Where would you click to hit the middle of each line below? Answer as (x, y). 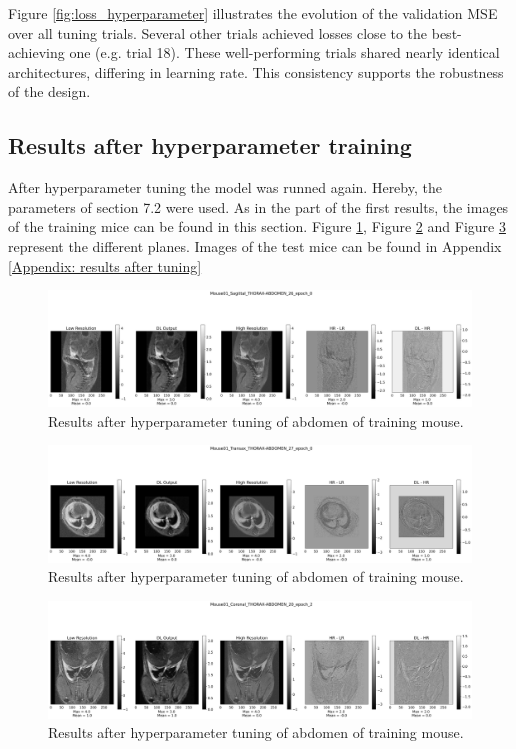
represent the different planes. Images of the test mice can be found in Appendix (255, 245)
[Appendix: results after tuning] (105, 265)
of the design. (49, 91)
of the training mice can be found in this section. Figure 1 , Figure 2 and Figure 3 (257, 226)
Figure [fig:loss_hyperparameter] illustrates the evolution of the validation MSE (253, 13)
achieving (36, 52)
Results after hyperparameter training (210, 145)
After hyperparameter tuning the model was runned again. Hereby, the (225, 187)
